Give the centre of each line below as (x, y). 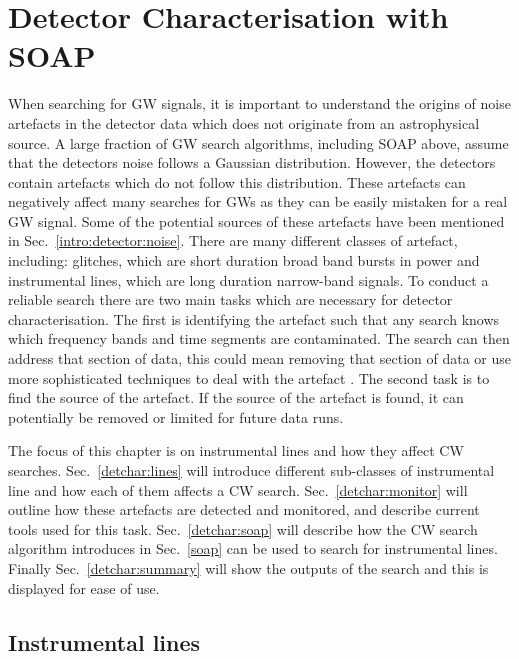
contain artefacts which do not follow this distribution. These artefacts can (237, 181)
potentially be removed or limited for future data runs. (176, 416)
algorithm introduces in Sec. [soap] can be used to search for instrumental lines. (253, 548)
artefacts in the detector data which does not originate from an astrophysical (244, 122)
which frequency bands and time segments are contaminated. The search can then (259, 338)
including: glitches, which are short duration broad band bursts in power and (244, 260)
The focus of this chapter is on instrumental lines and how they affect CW (236, 450)
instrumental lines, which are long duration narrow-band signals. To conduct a (248, 279)
